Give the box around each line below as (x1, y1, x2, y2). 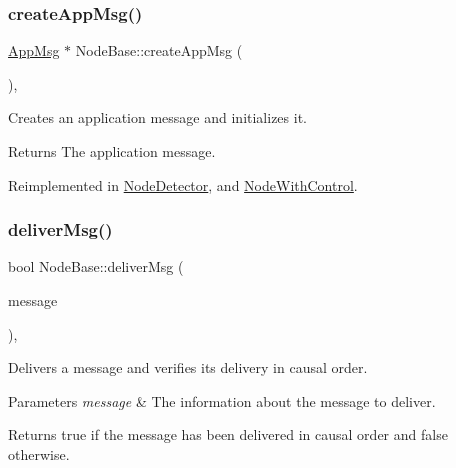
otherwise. (8, 443, 70, 464)
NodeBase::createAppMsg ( (75, 40, 243, 61)
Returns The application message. (8, 141, 216, 161)
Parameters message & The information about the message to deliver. (8, 390, 436, 411)
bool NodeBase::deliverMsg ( (8, 256, 184, 277)
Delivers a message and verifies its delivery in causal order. (8, 357, 368, 378)
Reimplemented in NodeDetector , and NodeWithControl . (8, 174, 358, 195)
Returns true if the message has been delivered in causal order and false (8, 424, 448, 445)
